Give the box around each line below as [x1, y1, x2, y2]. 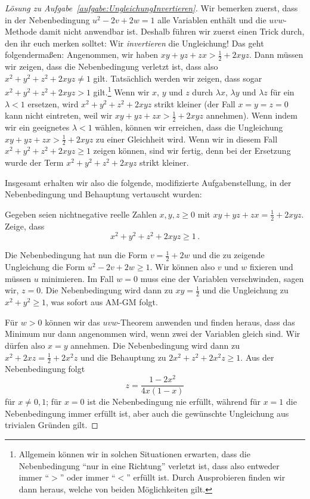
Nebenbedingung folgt [5, 362, 85, 375]
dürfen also [5, 339, 45, 351]
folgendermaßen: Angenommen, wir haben [5, 48, 159, 61]
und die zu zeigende [193, 249, 265, 261]
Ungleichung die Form [5, 261, 85, 273]
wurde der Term [5, 156, 64, 169]
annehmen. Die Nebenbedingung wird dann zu [70, 339, 240, 351]
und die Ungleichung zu [202, 284, 289, 296]
